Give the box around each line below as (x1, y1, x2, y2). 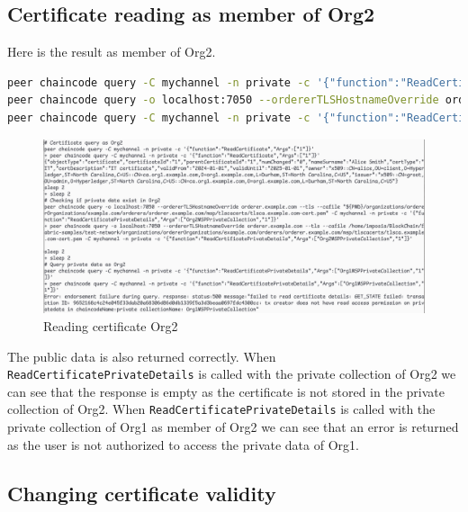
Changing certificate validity (7, 479, 276, 507)
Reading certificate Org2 (43, 316, 178, 335)
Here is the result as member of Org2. (7, 42, 216, 61)
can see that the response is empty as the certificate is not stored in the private (7, 382, 445, 400)
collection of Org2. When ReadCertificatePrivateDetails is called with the (7, 400, 436, 418)
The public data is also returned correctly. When (7, 346, 276, 365)
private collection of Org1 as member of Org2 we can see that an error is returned (7, 418, 459, 436)
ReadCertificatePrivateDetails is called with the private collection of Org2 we (7, 364, 456, 383)
